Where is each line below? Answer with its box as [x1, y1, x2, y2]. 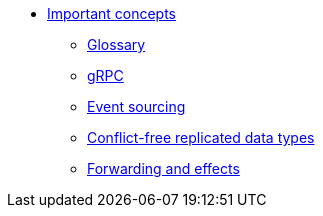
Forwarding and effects [87, 160, 240, 177]
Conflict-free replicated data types [87, 129, 315, 146]
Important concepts [47, 5, 177, 22]
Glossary [87, 36, 146, 53]
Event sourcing [87, 98, 186, 115]
